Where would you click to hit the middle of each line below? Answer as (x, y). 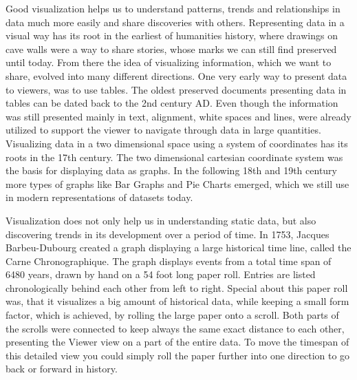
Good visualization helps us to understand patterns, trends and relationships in (173, 8)
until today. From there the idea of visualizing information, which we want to (169, 62)
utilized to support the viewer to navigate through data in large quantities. (163, 130)
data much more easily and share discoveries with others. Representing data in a (175, 22)
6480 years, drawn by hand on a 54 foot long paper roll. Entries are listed (161, 274)
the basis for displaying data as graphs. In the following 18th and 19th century (171, 170)
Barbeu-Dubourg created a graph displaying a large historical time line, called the (178, 247)
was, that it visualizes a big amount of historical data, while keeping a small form (177, 301)
